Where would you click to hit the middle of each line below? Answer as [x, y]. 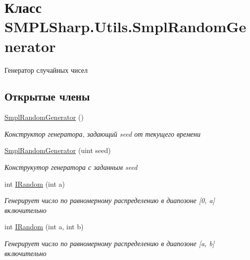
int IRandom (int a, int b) [44, 227]
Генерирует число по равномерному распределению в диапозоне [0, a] [110, 200]
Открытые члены [47, 96]
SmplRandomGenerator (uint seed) [58, 150]
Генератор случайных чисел [46, 70]
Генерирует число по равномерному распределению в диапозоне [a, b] [110, 243]
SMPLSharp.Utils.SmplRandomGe [125, 26]
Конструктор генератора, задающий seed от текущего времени [102, 133]
